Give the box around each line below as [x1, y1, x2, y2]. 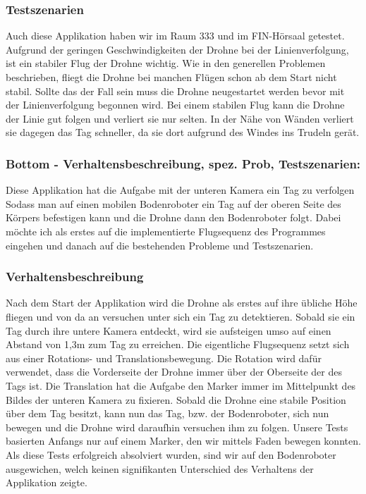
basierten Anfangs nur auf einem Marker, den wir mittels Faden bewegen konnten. [6, 433, 361, 448]
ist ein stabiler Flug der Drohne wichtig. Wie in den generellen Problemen [6, 56, 326, 70]
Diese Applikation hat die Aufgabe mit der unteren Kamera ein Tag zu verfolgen [6, 183, 355, 197]
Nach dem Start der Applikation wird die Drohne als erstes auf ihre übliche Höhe [6, 295, 358, 310]
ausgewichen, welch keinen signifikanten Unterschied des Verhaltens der [6, 461, 314, 476]
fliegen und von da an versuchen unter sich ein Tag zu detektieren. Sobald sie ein [6, 309, 355, 323]
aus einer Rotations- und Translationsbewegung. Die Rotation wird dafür [6, 350, 322, 365]
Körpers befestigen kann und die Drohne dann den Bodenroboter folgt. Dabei [6, 210, 341, 225]
